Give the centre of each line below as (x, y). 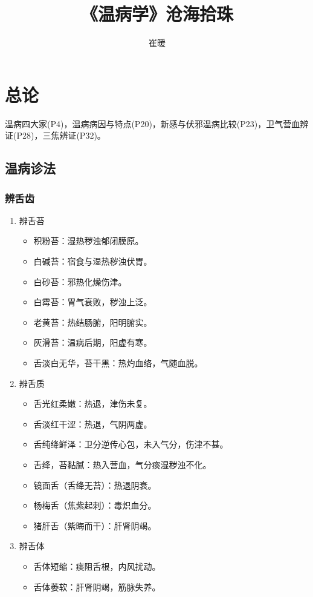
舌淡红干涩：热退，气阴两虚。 (93, 424)
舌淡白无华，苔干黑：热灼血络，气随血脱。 (118, 363)
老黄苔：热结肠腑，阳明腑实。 (93, 322)
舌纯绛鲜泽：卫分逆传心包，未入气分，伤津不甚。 (131, 444)
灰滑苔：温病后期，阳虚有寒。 (93, 342)
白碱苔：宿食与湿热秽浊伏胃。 (93, 261)
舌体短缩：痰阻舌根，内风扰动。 (97, 566)
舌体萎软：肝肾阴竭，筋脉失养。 (97, 586)
